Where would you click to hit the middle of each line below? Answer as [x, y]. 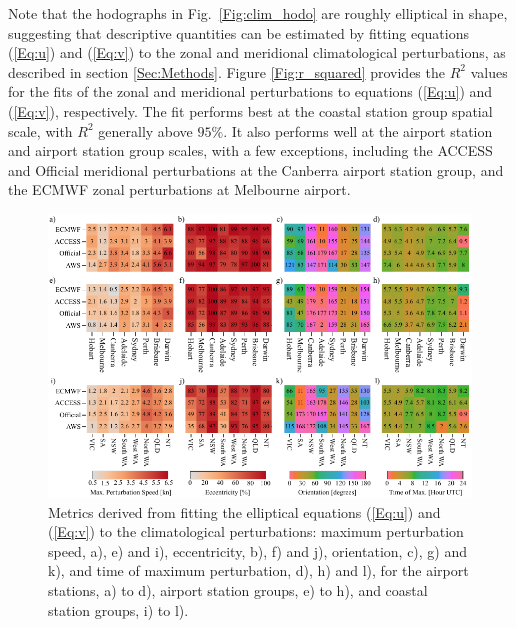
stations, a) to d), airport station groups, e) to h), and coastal [238, 589]
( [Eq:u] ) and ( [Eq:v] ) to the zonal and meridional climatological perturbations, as [257, 52]
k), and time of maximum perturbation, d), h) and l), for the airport [258, 570]
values [489, 71]
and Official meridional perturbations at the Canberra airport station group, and [256, 169]
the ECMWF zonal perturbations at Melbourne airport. [179, 189]
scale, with [40, 130]
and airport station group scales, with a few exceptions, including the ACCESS [250, 150]
